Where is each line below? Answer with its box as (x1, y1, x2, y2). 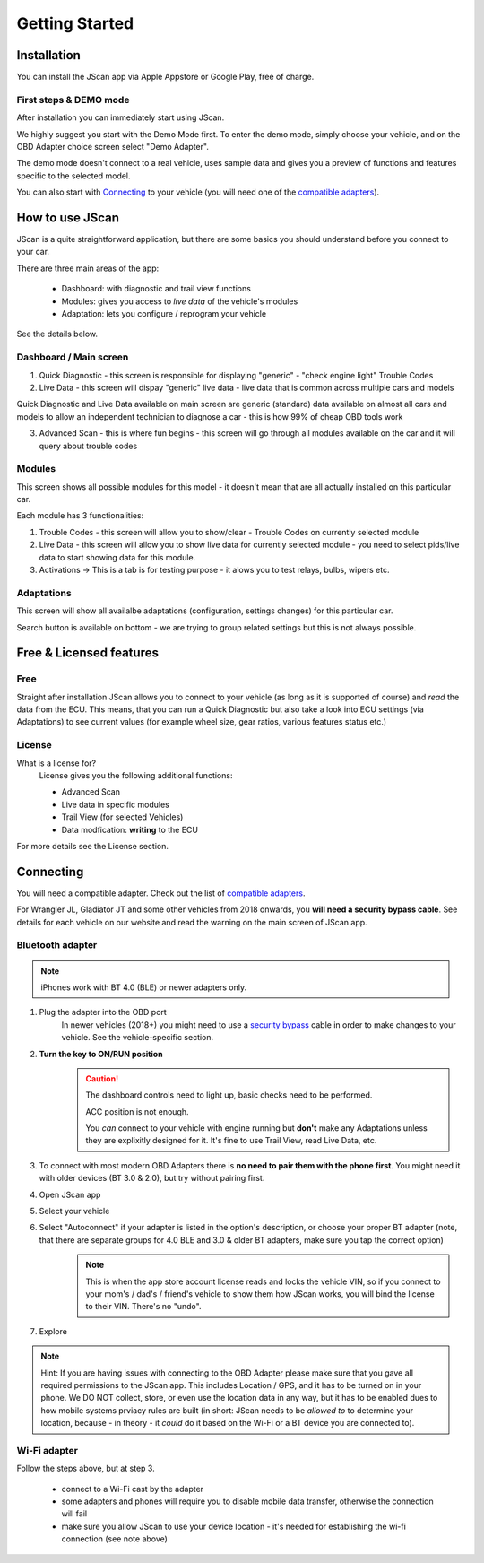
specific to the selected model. (16, 170, 131, 181)
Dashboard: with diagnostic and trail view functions (61, 283, 251, 294)
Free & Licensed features (16, 646, 159, 661)
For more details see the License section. (16, 840, 169, 851)
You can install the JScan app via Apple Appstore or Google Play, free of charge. (16, 72, 315, 82)
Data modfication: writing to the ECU (61, 824, 199, 835)
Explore (39, 1325, 67, 1336)
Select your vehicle (39, 1206, 110, 1217)
